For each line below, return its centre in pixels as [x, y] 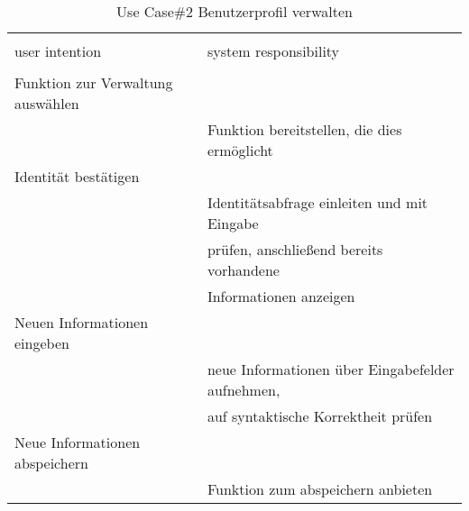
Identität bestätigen [77, 176]
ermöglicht [240, 150]
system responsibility [273, 51]
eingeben [42, 343]
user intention [58, 51]
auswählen [47, 103]
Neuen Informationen [82, 322]
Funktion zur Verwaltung [94, 82]
